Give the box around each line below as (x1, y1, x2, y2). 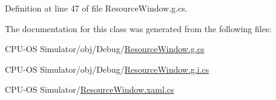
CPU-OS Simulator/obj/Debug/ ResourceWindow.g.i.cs (5, 62, 209, 75)
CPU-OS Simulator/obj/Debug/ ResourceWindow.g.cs (5, 42, 205, 55)
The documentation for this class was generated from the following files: (5, 22, 272, 35)
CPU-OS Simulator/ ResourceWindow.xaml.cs (5, 83, 174, 96)
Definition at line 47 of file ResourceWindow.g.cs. (5, 2, 188, 14)
